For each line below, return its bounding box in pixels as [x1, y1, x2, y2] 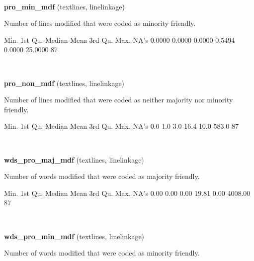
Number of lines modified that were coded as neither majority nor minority [4, 94, 233, 105]
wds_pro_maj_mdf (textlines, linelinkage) [4, 154, 144, 165]
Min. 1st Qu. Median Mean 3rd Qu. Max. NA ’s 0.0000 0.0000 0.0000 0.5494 [4, 34, 235, 45]
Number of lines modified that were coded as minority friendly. [4, 18, 196, 28]
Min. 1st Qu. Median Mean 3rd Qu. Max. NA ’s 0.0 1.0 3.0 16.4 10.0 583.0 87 [4, 121, 239, 131]
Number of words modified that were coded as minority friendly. [4, 248, 200, 258]
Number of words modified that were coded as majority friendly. [4, 171, 200, 181]
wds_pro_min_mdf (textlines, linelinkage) [4, 231, 145, 241]
